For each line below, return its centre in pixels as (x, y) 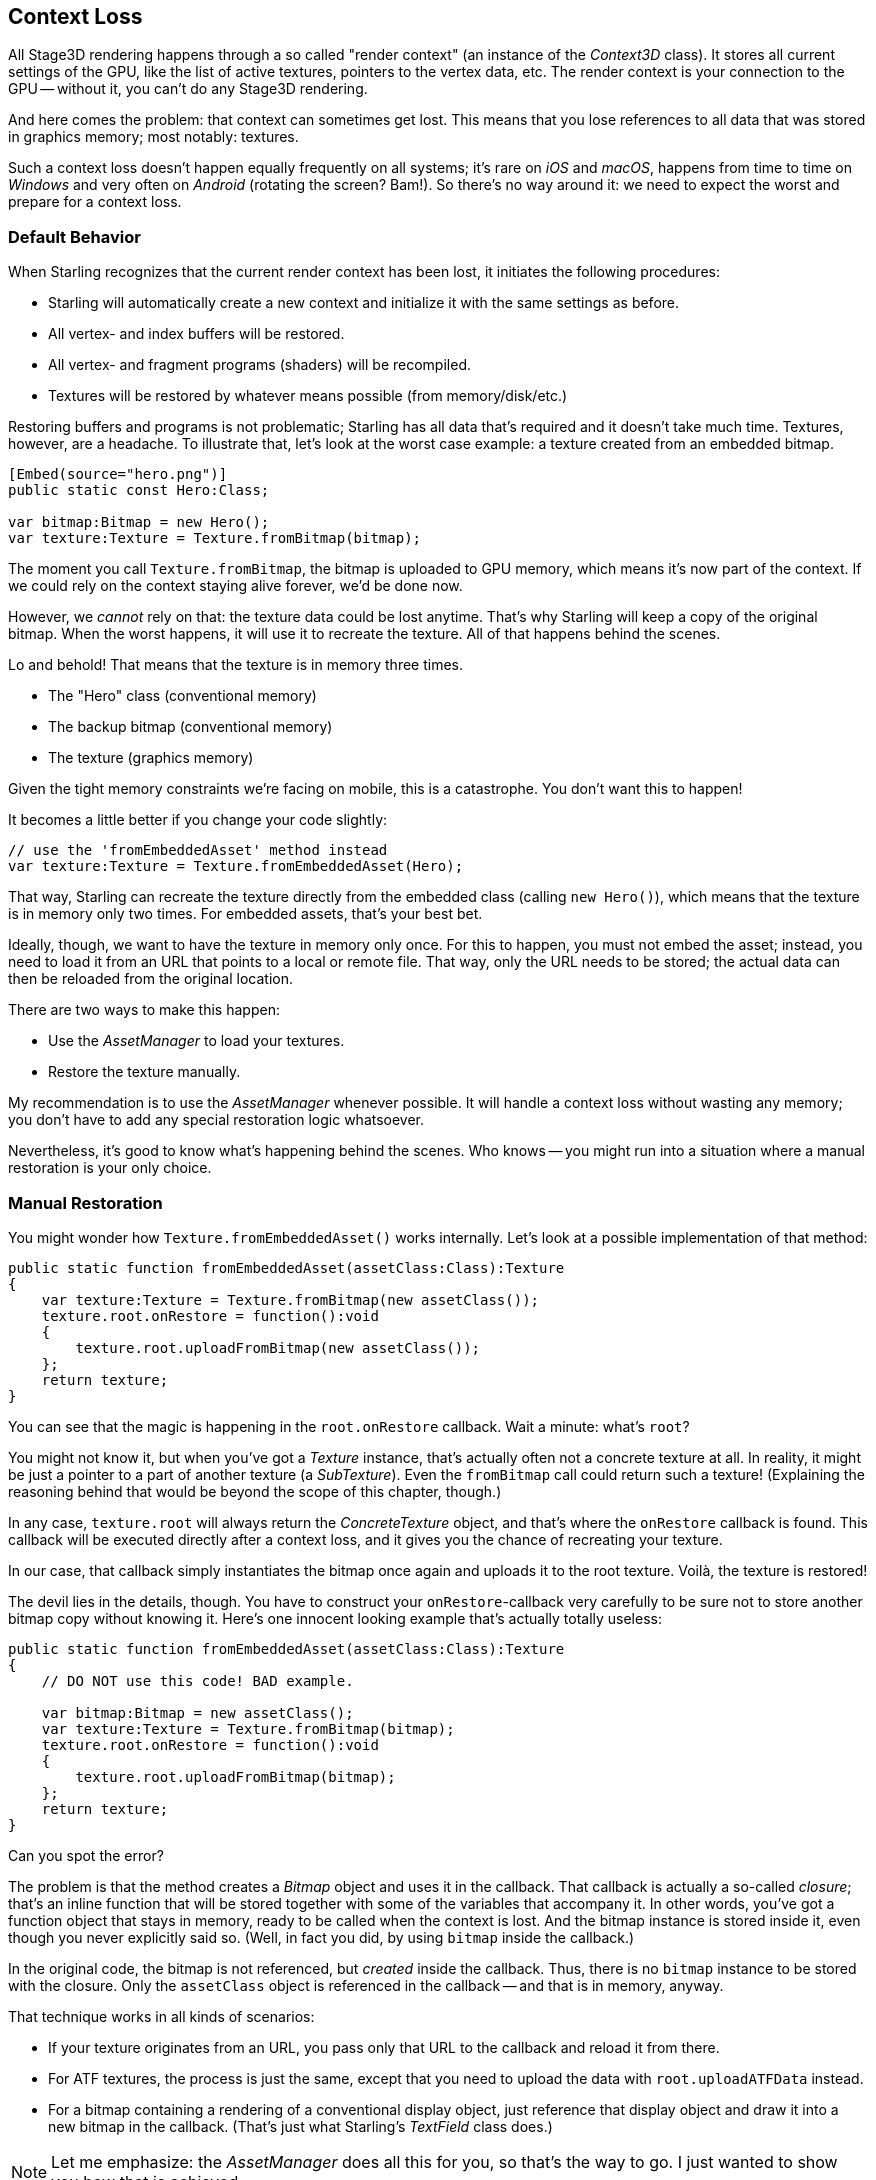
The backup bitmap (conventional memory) (190, 727)
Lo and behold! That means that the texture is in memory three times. (236, 665)
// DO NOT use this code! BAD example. (197, 1680)
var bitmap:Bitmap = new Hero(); (139, 522)
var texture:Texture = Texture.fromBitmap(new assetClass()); (290, 1299)
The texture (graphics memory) (151, 758)
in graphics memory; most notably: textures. (153, 137)
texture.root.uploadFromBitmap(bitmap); (235, 1776)
